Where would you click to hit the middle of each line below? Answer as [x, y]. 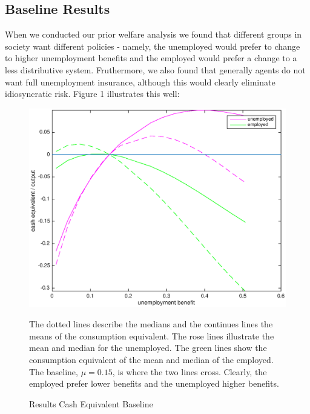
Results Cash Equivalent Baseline [91, 403]
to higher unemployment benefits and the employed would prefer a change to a [151, 58]
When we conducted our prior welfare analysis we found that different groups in [153, 34]
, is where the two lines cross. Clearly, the [190, 371]
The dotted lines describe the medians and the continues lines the [151, 324]
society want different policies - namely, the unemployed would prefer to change [153, 46]
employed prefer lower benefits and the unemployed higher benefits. [154, 383]
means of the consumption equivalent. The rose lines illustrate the [152, 336]
